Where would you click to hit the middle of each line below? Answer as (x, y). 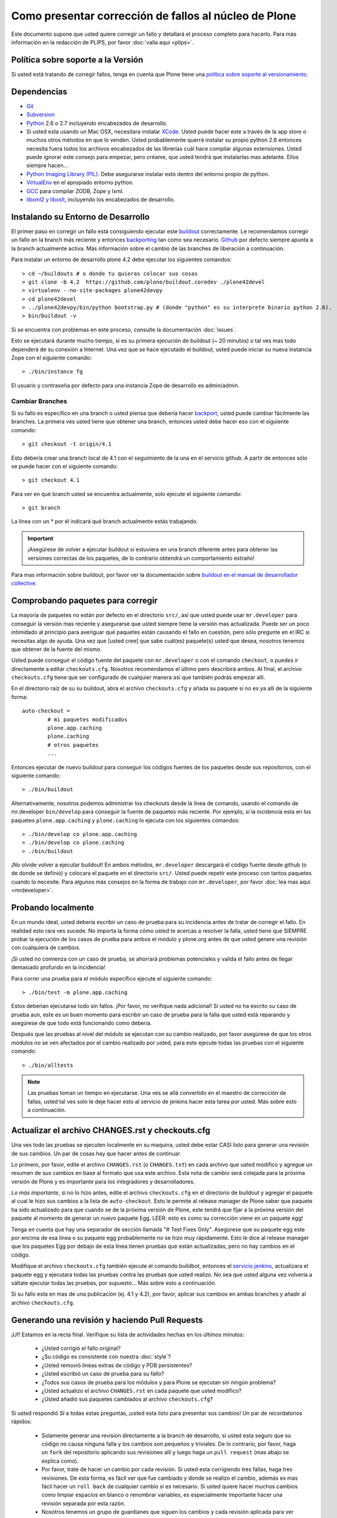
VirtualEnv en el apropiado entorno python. (80, 183)
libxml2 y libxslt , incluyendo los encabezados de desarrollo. (101, 200)
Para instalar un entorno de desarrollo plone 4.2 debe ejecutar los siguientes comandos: (122, 260)
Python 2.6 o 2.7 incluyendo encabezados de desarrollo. (97, 123)
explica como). (60, 1461)
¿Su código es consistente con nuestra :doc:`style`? (106, 1356)
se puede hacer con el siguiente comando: (65, 466)
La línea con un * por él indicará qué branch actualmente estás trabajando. (105, 522)
